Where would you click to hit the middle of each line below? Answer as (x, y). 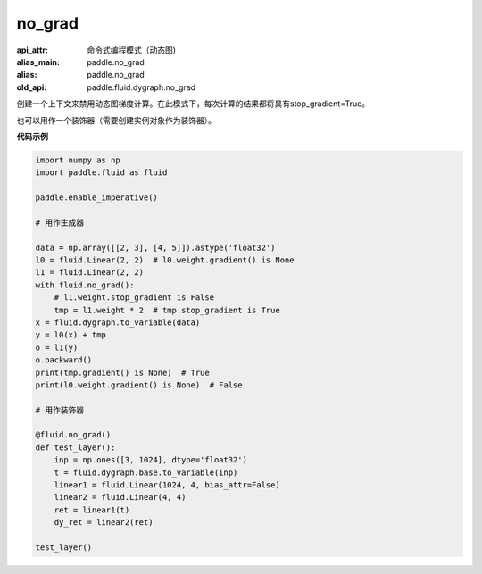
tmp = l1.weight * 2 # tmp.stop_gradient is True (167, 310)
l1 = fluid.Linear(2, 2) (90, 273)
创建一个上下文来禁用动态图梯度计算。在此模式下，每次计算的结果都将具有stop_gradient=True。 (193, 104)
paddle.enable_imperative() (96, 198)
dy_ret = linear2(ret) (104, 523)
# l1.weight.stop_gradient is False (134, 298)
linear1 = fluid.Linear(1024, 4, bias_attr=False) (167, 485)
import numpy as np (78, 160)
